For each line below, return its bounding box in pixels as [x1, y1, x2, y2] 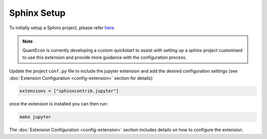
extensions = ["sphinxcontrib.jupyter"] [19, 88, 119, 94]
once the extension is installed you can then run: [9, 101, 108, 107]
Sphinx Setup [9, 7, 66, 18]
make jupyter [19, 114, 51, 120]
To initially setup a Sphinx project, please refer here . [9, 25, 116, 31]
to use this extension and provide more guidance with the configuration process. [22, 54, 187, 60]
